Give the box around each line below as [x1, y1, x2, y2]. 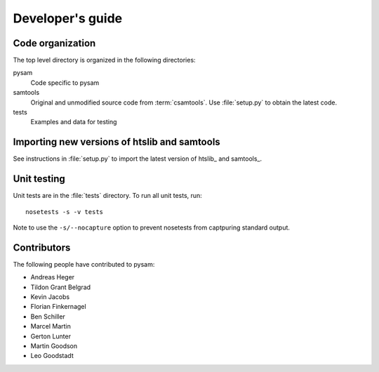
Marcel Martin [30, 322, 72, 331]
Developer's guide [13, 11, 123, 26]
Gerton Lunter [30, 332, 72, 340]
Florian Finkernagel [30, 303, 87, 311]
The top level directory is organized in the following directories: [13, 56, 196, 65]
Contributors [13, 241, 71, 253]
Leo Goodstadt [30, 352, 74, 360]
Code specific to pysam [30, 78, 100, 87]
